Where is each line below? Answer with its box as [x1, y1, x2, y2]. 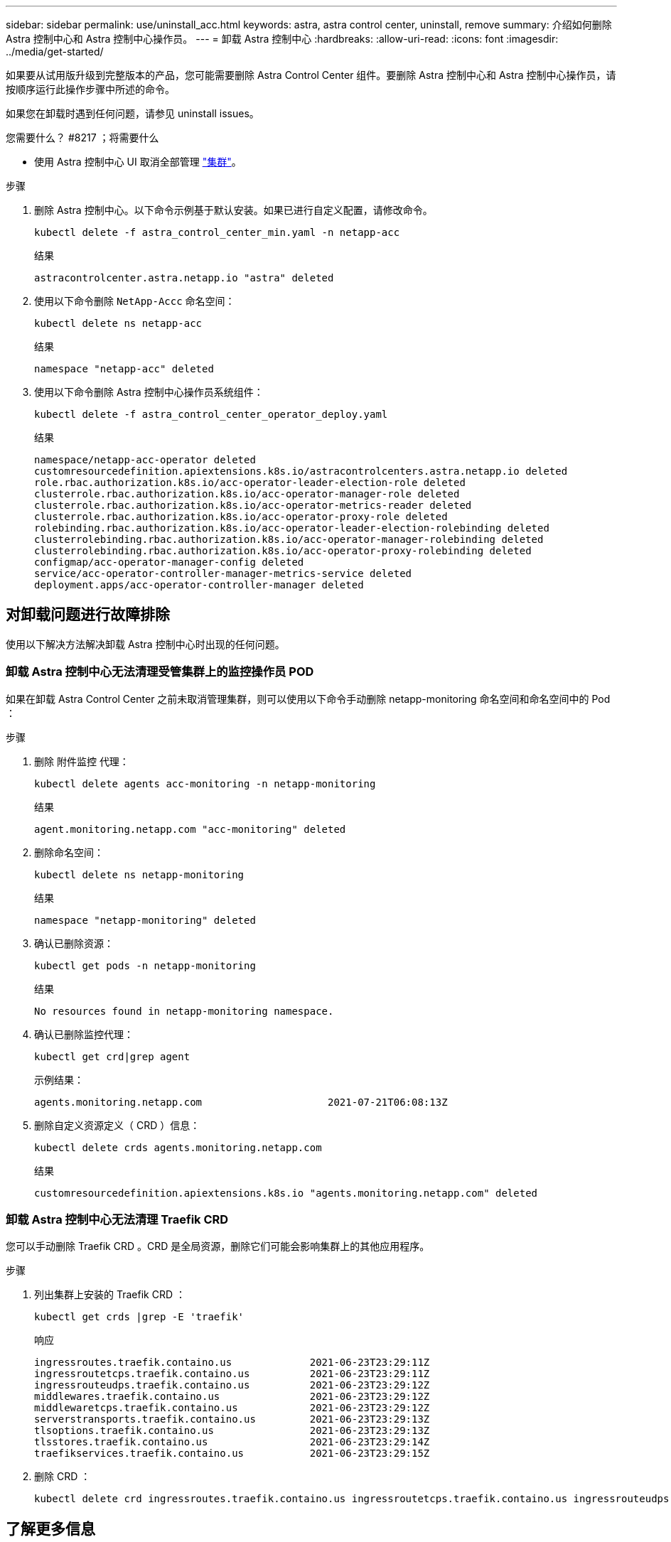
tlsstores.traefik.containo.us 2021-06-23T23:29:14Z [34, 1436, 430, 1448]
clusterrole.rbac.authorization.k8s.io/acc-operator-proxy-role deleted [34, 511, 448, 522]
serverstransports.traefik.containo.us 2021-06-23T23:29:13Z [34, 1413, 430, 1425]
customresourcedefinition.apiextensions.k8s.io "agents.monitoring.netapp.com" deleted [34, 1187, 538, 1199]
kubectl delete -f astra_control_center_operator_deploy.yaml [34, 409, 388, 420]
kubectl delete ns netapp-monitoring [34, 868, 245, 880]
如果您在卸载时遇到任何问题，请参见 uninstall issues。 [6, 107, 259, 119]
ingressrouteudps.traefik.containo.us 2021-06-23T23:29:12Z [34, 1379, 430, 1391]
